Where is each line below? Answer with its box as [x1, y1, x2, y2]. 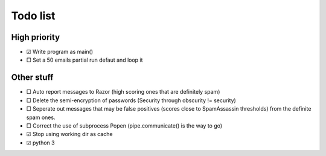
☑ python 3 [26, 139, 55, 146]
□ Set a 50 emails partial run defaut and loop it [26, 56, 143, 63]
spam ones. [26, 114, 56, 121]
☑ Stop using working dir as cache [26, 131, 113, 138]
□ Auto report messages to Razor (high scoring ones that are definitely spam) [26, 88, 220, 96]
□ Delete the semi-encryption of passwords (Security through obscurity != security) [26, 97, 237, 104]
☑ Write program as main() [26, 48, 94, 56]
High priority [11, 32, 60, 42]
